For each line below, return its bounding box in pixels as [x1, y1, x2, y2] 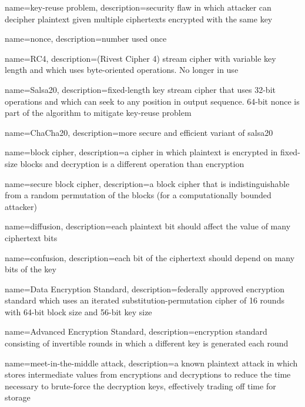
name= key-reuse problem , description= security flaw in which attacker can [5, 1, 272, 13]
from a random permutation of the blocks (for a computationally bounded [5, 189, 272, 201]
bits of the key [5, 263, 56, 275]
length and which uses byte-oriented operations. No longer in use [5, 64, 239, 76]
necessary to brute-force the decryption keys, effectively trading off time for [5, 379, 276, 392]
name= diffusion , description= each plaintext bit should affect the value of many [5, 220, 291, 232]
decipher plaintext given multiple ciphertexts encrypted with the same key [5, 12, 273, 25]
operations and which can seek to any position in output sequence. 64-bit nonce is [5, 95, 300, 107]
